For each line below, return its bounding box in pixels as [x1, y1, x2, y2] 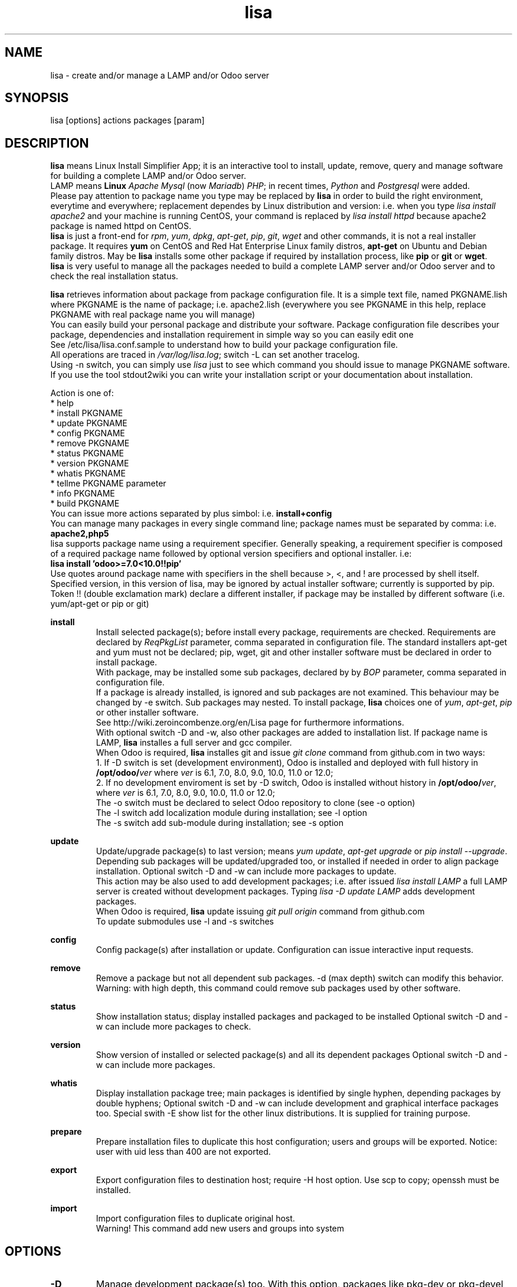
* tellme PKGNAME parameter [50, 478, 166, 489]
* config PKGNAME [50, 428, 125, 439]
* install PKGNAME [50, 408, 123, 419]
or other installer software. [96, 707, 199, 718]
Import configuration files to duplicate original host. [96, 1213, 295, 1224]
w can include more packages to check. [96, 1021, 251, 1032]
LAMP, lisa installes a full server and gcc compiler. [96, 737, 292, 748]
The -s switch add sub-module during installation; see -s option [96, 818, 343, 828]
